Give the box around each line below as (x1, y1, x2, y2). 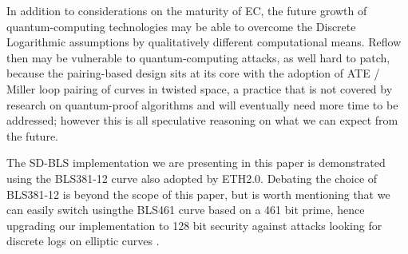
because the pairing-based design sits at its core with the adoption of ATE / (6, 65, 380, 81)
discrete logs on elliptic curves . (6, 232, 160, 249)
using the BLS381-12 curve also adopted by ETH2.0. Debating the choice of (6, 169, 378, 186)
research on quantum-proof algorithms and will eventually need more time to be (6, 96, 398, 113)
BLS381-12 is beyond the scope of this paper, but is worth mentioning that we (6, 185, 390, 202)
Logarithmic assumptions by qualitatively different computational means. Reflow (6, 34, 402, 50)
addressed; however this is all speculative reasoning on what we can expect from (6, 112, 398, 129)
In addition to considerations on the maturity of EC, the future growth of (6, 2, 367, 18)
